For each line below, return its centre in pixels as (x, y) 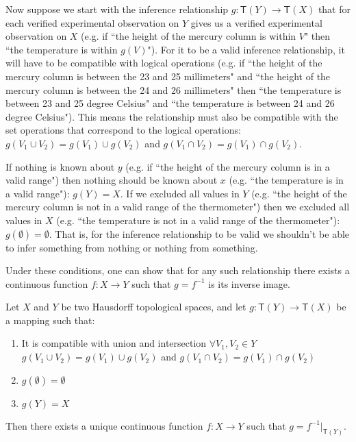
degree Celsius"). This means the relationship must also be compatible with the (172, 116)
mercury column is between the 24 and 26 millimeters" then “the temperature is (174, 89)
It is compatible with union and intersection (114, 343)
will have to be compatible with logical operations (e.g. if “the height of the (164, 63)
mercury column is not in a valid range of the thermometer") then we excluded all (178, 207)
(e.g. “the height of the (299, 193)
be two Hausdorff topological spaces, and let (154, 307)
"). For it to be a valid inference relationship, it (246, 49)
